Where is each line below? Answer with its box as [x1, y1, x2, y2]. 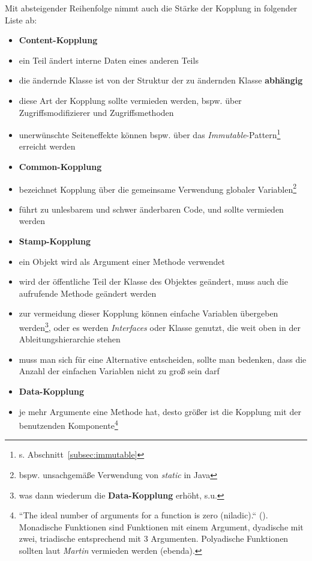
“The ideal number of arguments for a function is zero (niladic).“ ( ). [19, 509, 268, 521]
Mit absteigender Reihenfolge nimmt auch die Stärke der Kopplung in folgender [5, 2, 298, 14]
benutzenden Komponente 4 [19, 417, 118, 431]
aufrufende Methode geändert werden [19, 287, 157, 299]
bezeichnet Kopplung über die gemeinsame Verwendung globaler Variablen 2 [19, 181, 297, 195]
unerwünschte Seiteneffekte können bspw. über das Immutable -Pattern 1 [19, 127, 281, 141]
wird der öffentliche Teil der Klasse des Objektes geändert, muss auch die [19, 275, 288, 288]
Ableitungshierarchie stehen [19, 333, 121, 345]
